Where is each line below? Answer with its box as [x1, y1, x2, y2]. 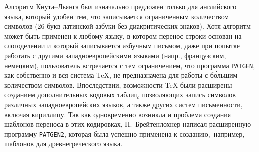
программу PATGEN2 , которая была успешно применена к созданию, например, [4, 128, 245, 139]
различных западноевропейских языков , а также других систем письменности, [4, 99, 243, 109]
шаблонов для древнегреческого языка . [4, 138, 123, 149]
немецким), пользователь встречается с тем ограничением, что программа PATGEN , [4, 60, 255, 70]
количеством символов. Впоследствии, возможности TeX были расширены [4, 79, 232, 90]
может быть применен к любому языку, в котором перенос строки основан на [4, 30, 242, 41]
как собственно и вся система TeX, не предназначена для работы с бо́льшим [4, 70, 238, 80]
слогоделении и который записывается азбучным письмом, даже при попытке [4, 40, 240, 51]
